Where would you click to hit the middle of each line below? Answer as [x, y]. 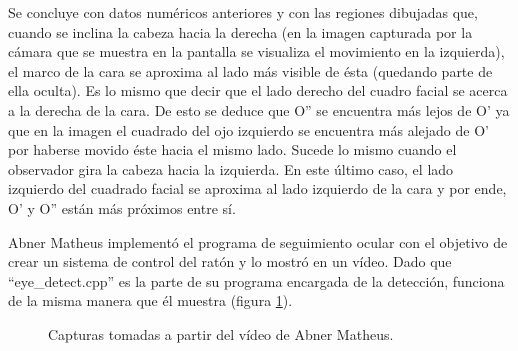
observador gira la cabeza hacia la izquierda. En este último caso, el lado [231, 168]
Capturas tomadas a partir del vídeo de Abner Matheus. [221, 333]
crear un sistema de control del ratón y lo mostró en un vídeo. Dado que [230, 261]
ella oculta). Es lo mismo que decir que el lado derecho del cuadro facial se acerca [258, 90]
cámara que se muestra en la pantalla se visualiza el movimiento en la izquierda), [256, 51]
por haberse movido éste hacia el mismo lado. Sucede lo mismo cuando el [232, 149]
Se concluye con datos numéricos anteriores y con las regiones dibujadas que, [243, 12]
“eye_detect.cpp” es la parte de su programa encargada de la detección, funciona [256, 280]
